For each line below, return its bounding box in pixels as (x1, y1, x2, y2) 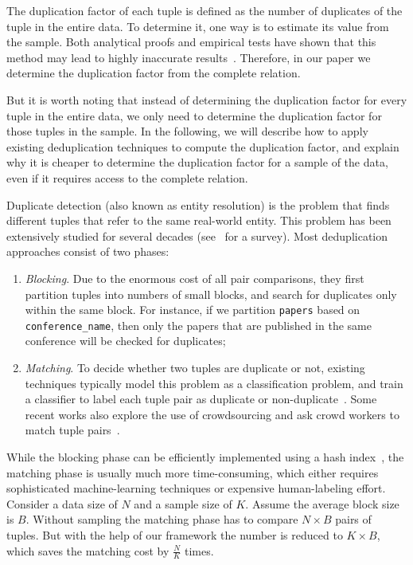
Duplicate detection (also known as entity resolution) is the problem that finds (6, 196, 390, 213)
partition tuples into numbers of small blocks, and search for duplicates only (25, 285, 397, 302)
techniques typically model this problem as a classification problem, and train (25, 375, 403, 391)
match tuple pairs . (25, 422, 120, 438)
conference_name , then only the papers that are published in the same (25, 316, 372, 333)
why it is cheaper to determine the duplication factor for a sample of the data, (6, 154, 388, 171)
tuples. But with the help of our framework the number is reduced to (6, 526, 343, 543)
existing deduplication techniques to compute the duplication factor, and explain (6, 138, 399, 155)
